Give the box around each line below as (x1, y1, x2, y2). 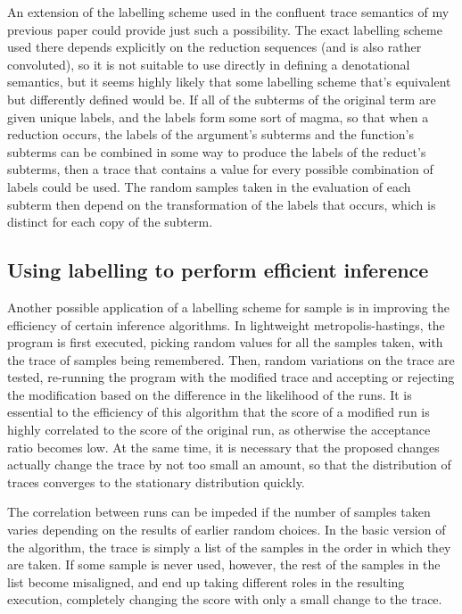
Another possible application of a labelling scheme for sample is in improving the (7, 297, 450, 316)
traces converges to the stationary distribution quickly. (7, 472, 305, 491)
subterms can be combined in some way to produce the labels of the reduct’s (7, 142, 426, 161)
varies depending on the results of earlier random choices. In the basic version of (7, 520, 446, 539)
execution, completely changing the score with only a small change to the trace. (7, 590, 442, 609)
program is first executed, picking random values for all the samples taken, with (7, 333, 443, 352)
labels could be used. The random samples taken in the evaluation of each (7, 177, 411, 195)
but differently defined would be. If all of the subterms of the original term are (7, 89, 436, 108)
